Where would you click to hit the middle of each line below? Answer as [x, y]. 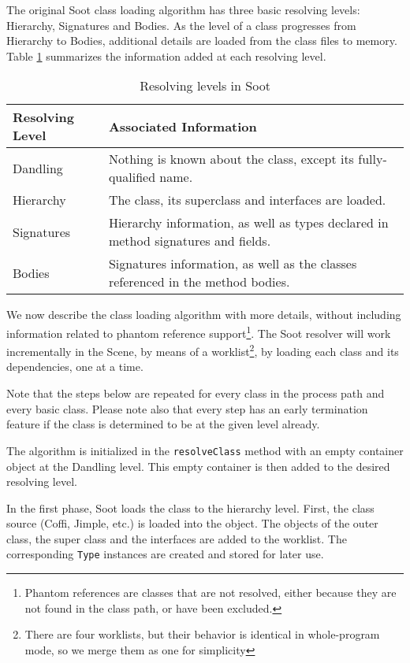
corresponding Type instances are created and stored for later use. [165, 554]
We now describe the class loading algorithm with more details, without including [204, 315]
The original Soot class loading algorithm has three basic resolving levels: [183, 9]
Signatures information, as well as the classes [233, 264]
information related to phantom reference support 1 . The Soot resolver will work [199, 331]
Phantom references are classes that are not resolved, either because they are [211, 593]
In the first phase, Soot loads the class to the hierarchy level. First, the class [190, 507]
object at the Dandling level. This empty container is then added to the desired [198, 466]
